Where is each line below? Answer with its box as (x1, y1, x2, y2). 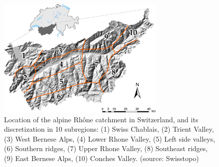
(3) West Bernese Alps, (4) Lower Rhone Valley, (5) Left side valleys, (4, 133, 216, 144)
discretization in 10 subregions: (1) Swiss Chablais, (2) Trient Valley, (4, 124, 214, 134)
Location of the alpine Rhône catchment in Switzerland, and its (4, 114, 199, 124)
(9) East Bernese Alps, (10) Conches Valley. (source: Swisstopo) (4, 153, 199, 163)
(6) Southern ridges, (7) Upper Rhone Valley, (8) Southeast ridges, (4, 143, 208, 154)
